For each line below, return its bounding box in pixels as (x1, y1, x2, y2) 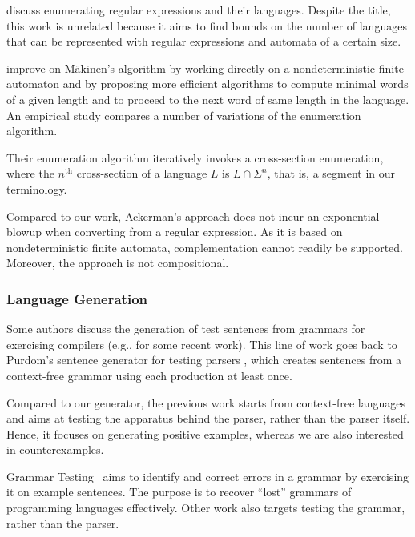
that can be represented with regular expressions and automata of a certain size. (6, 33, 401, 50)
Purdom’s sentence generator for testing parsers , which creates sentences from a (6, 351, 402, 368)
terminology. (6, 180, 67, 197)
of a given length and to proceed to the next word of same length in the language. (6, 90, 409, 107)
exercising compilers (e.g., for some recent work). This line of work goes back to (6, 335, 397, 352)
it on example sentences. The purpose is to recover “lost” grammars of (6, 483, 352, 500)
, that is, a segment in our (267, 165, 396, 182)
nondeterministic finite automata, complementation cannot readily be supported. (6, 238, 403, 255)
